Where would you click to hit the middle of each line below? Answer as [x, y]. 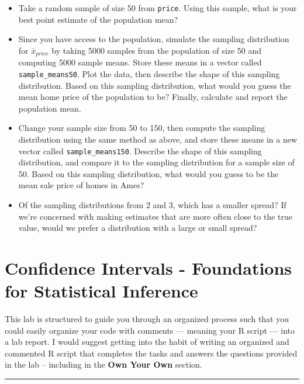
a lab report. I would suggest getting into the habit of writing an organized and [147, 342]
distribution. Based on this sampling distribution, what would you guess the [155, 85]
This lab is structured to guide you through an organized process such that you [147, 319]
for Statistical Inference [101, 291]
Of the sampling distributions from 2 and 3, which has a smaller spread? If [152, 204]
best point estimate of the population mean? [98, 19]
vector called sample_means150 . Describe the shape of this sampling [140, 151]
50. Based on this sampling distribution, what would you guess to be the [148, 173]
